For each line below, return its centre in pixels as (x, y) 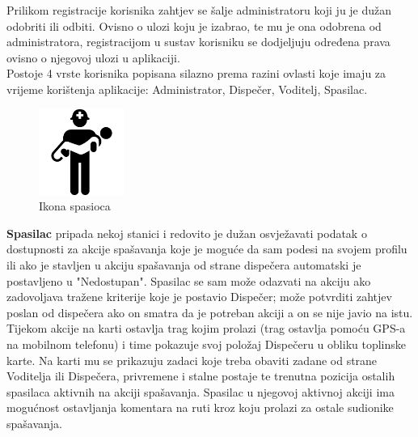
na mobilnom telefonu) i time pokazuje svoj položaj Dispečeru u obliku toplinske (207, 344)
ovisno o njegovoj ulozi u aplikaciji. (93, 57)
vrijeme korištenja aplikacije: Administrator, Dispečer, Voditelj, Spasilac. (187, 89)
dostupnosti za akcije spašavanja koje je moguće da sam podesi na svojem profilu (207, 249)
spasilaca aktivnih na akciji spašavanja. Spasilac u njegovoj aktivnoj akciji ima (201, 391)
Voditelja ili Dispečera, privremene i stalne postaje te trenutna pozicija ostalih (201, 376)
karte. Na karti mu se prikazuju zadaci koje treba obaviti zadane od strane (192, 360)
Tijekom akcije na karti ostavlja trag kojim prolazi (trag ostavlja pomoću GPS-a (206, 328)
